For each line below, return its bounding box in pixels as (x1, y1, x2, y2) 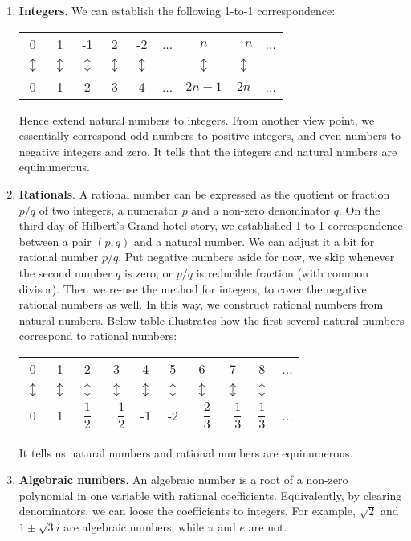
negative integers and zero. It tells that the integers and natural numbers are (18, 142, 397, 159)
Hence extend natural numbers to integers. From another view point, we (18, 111, 375, 128)
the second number (18, 264, 112, 281)
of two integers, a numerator (39, 201, 178, 218)
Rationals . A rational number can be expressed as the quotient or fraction (18, 185, 390, 202)
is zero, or (124, 264, 173, 281)
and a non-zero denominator (191, 201, 331, 218)
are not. (248, 518, 287, 535)
